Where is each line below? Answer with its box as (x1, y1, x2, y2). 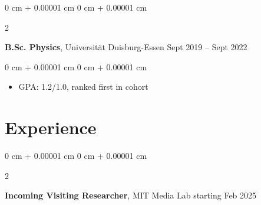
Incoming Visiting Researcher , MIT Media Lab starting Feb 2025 (5, 189, 257, 201)
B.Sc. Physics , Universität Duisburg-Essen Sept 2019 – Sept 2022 (5, 41, 247, 53)
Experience (5, 115, 97, 139)
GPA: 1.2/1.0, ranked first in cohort (18, 80, 148, 93)
